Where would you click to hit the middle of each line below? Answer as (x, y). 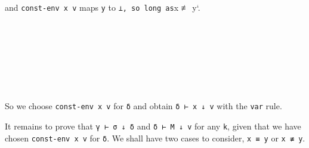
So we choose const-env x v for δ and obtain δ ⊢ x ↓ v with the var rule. (143, 106)
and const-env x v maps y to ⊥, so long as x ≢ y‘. (103, 7)
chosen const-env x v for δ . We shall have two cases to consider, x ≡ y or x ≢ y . (155, 138)
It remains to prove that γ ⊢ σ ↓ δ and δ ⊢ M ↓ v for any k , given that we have (153, 126)
